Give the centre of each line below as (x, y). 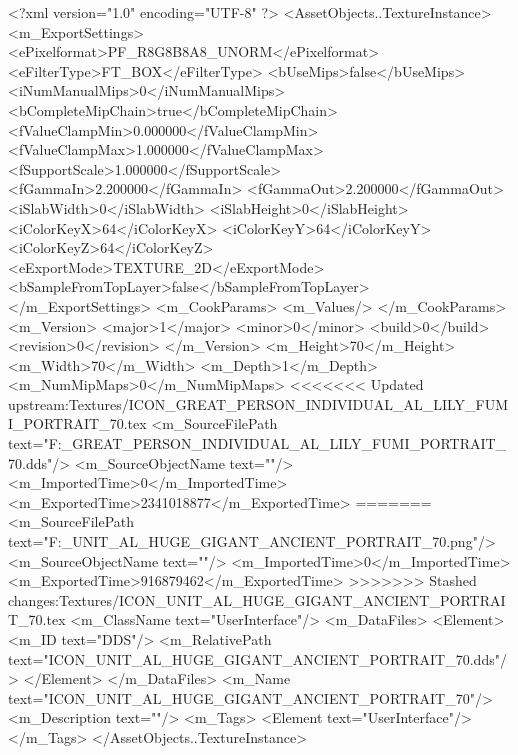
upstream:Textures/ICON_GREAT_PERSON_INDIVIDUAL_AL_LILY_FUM (258, 403)
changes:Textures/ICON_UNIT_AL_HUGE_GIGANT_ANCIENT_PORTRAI (257, 599)
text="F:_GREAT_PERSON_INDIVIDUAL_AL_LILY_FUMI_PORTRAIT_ (257, 443)
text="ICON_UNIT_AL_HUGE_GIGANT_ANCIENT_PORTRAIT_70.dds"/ (257, 658)
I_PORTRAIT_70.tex (77, 423)
